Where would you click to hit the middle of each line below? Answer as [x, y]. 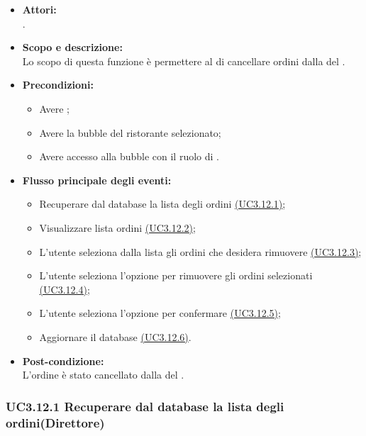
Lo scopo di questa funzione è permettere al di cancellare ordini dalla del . [184, 61]
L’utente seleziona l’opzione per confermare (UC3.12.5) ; [160, 313]
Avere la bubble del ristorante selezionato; [130, 132]
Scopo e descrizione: [72, 47]
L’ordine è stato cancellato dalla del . [103, 375]
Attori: [39, 9]
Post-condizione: [63, 360]
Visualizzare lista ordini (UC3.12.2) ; [117, 227]
